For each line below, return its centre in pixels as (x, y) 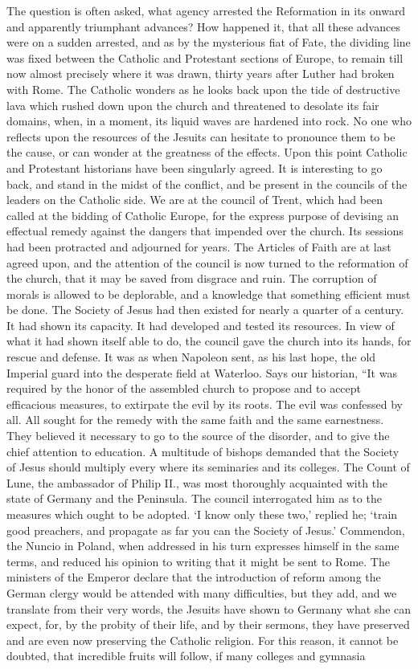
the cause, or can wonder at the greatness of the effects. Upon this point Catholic (207, 152)
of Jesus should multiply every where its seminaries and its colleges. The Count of (208, 467)
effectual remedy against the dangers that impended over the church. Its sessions (205, 231)
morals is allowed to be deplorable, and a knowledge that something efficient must (209, 294)
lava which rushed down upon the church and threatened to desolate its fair (193, 105)
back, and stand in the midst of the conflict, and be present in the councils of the (207, 184)
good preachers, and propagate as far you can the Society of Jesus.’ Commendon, (206, 530)
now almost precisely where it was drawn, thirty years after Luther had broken (201, 73)
